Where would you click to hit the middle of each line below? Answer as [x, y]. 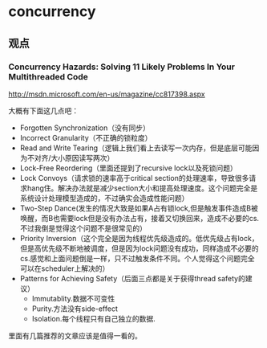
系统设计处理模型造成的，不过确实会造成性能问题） [104, 198]
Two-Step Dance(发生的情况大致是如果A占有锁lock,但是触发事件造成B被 [139, 208]
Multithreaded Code [48, 76]
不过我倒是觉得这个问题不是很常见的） [83, 228]
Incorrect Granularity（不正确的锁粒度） [86, 137]
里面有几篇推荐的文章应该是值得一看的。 [75, 335]
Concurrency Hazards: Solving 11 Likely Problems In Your [121, 67]
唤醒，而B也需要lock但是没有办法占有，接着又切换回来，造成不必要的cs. [139, 218]
